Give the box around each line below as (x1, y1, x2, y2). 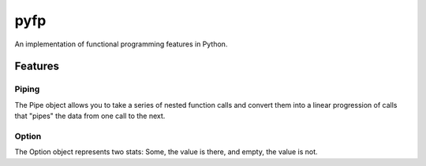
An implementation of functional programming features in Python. (14, 39, 228, 49)
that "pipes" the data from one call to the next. (14, 111, 166, 121)
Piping (14, 83, 40, 94)
